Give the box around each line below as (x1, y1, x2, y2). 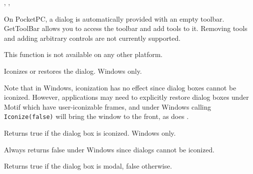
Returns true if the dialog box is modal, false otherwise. (4, 161, 172, 171)
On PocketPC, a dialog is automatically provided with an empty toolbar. (4, 13, 224, 24)
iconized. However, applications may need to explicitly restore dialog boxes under (4, 92, 249, 102)
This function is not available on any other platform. (4, 49, 163, 59)
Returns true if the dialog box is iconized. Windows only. (4, 128, 176, 138)
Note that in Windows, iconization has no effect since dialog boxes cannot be (4, 82, 236, 92)
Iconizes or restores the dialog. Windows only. (4, 65, 142, 76)
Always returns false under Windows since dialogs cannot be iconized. (4, 144, 215, 154)
